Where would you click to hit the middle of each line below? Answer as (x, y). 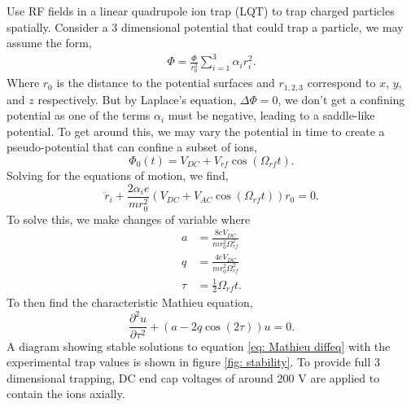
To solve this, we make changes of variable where (129, 219)
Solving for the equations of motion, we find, (118, 175)
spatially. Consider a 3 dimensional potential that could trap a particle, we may (205, 26)
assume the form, (49, 43)
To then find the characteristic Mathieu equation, (130, 302)
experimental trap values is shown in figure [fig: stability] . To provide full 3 (194, 362)
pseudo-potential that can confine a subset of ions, (132, 147)
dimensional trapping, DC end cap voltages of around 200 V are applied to (193, 377)
